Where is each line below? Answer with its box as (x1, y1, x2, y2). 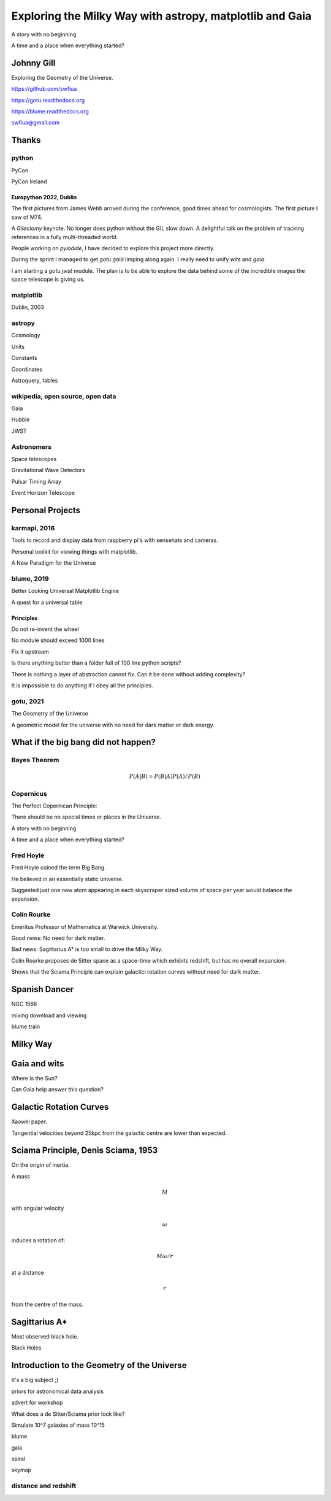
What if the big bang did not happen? (11, 737, 156, 747)
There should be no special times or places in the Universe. (11, 813, 162, 821)
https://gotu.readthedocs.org (11, 96, 85, 104)
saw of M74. (11, 213, 43, 221)
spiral (11, 1455, 26, 1462)
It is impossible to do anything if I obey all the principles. (11, 681, 153, 689)
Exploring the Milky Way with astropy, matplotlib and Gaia (11, 9, 312, 23)
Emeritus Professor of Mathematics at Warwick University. (11, 923, 159, 930)
